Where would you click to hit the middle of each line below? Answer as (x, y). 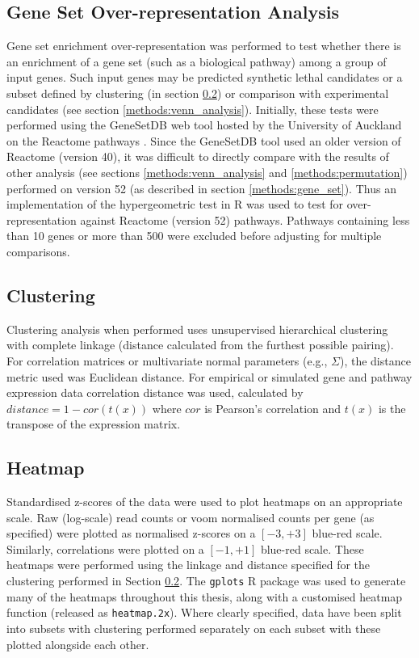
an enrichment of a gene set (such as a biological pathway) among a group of (197, 61)
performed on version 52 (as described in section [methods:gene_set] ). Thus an (201, 188)
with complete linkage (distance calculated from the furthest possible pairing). (200, 345)
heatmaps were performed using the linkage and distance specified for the (189, 565)
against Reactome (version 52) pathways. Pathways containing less (245, 219)
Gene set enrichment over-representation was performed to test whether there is (204, 46)
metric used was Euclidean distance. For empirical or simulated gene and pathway (209, 376)
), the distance (375, 360)
